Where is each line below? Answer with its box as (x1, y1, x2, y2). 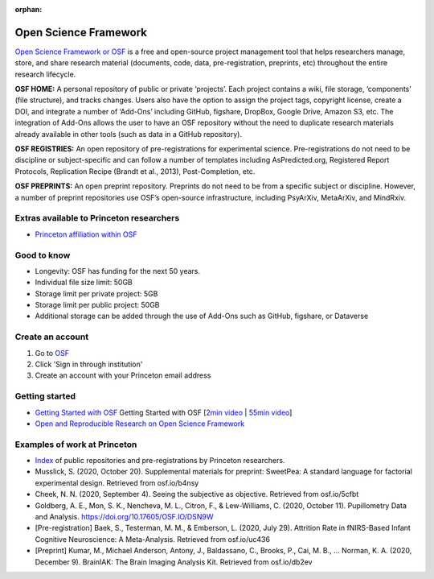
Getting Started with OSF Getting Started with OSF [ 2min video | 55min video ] (35, 407, 293, 417)
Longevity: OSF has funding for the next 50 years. (35, 266, 201, 275)
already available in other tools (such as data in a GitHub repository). (14, 129, 243, 139)
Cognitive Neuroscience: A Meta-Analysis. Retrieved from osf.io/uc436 (35, 534, 271, 544)
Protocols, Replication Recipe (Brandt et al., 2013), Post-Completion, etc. (14, 166, 256, 176)
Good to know (14, 250, 71, 261)
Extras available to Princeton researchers (14, 213, 180, 224)
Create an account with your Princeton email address (35, 370, 211, 380)
